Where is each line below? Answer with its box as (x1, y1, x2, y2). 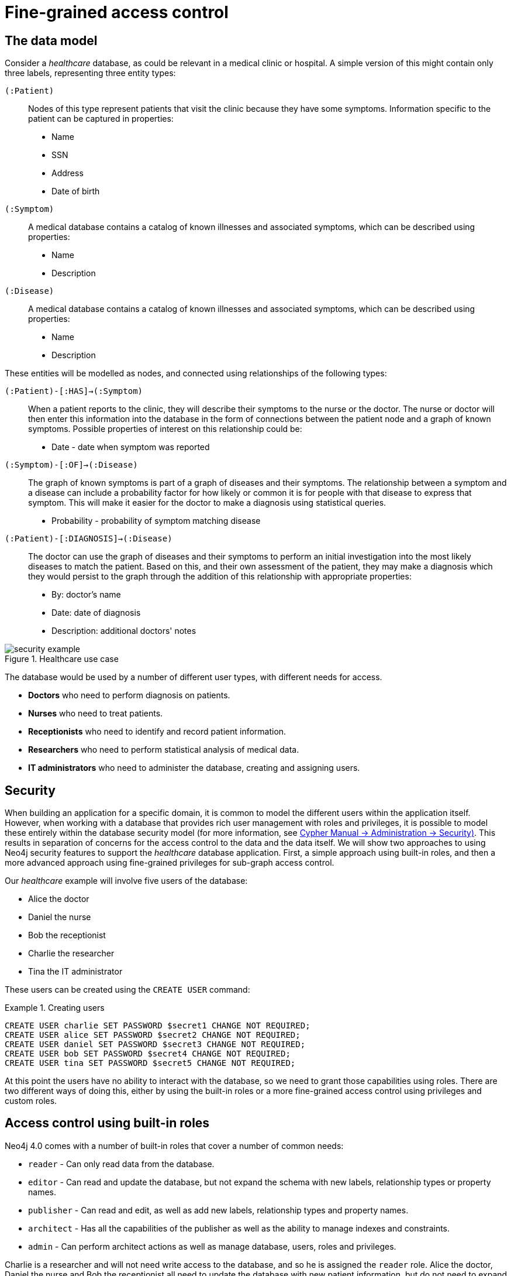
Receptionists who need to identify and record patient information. (28, 726, 286, 737)
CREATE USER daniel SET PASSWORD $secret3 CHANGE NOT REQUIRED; (5, 1040, 306, 1049)
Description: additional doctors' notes (51, 626, 196, 636)
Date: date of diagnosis (51, 608, 141, 618)
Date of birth (51, 186, 100, 197)
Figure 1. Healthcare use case (5, 654, 119, 664)
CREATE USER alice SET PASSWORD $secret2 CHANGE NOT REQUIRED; (5, 1030, 301, 1040)
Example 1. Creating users (5, 1003, 105, 1013)
